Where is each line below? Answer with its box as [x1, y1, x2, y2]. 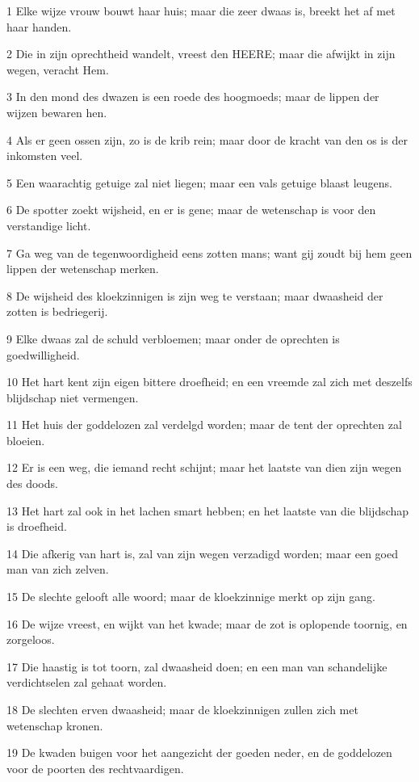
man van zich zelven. [6, 561, 109, 578]
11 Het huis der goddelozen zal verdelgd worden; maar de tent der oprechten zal [6, 416, 402, 433]
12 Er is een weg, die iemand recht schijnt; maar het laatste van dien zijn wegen [6, 459, 402, 476]
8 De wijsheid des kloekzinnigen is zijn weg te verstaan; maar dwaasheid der [6, 287, 383, 304]
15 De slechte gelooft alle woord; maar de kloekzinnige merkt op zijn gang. [6, 588, 375, 605]
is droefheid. [6, 518, 67, 535]
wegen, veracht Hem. [6, 61, 109, 78]
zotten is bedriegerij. [6, 303, 108, 320]
